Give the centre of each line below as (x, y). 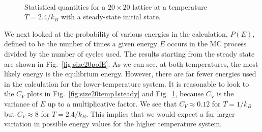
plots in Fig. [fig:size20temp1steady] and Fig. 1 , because (115, 94)
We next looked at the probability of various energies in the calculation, (116, 33)
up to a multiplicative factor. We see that (112, 103)
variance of (21, 103)
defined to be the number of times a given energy (81, 44)
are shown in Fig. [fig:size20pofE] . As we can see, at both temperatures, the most (131, 63)
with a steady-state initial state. (111, 17)
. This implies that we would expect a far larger (161, 113)
